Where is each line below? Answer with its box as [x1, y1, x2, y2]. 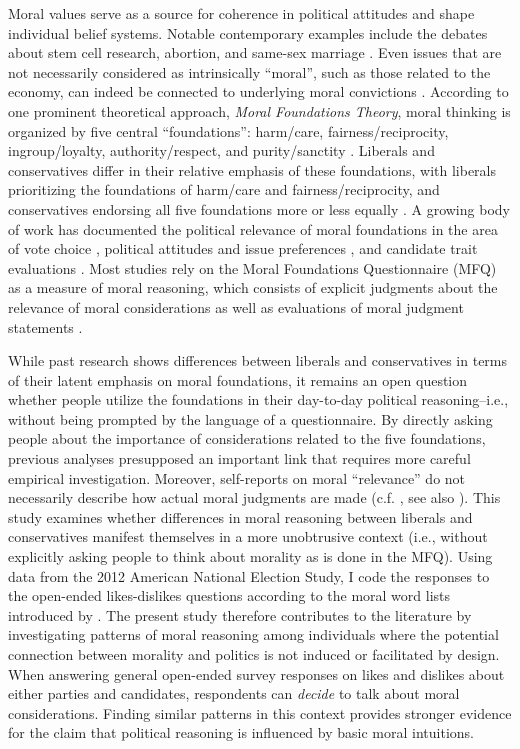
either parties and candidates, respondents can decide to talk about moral [8, 683, 460, 704]
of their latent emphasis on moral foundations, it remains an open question [8, 369, 468, 390]
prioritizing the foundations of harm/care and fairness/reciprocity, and [8, 179, 440, 200]
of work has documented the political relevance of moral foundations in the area [8, 218, 498, 239]
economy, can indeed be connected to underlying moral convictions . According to [8, 81, 509, 102]
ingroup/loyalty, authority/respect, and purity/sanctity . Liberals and [8, 140, 435, 161]
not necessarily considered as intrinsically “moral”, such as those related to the [8, 61, 491, 82]
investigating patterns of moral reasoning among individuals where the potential [8, 624, 499, 645]
